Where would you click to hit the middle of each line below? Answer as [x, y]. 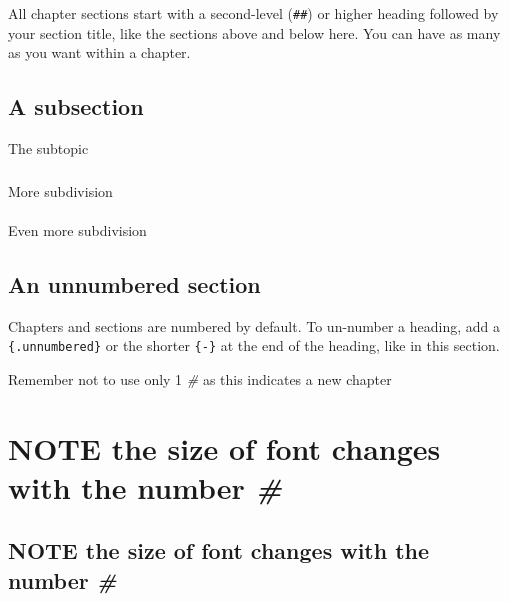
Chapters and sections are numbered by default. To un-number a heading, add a [254, 325]
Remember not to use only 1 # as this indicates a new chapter [200, 378]
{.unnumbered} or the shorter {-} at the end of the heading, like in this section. [254, 345]
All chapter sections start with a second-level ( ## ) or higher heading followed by [253, 13]
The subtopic [48, 148]
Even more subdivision [77, 229]
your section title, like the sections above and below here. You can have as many [254, 32]
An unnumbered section [134, 283]
